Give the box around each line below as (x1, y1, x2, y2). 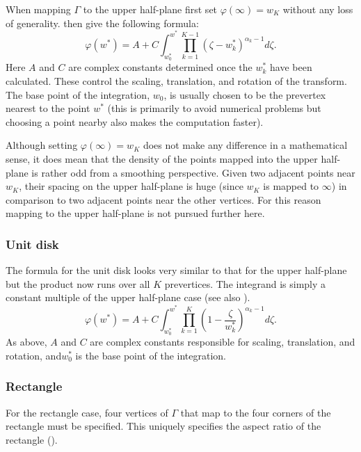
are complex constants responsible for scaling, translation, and (90, 334, 355, 349)
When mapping (6, 2, 71, 16)
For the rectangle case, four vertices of (6, 405, 168, 419)
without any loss (282, 2, 353, 16)
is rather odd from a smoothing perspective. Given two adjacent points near (31, 165, 355, 179)
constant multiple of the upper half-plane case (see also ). (6, 290, 250, 305)
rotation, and (6, 348, 62, 362)
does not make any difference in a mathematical (143, 138, 348, 152)
